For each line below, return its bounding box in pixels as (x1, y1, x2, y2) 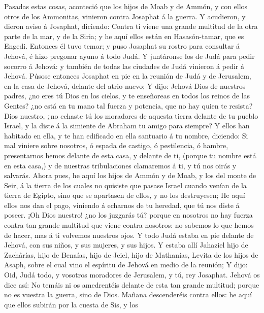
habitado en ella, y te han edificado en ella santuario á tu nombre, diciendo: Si (4, 130, 248, 141)
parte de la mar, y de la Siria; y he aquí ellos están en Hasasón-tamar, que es (4, 30, 244, 41)
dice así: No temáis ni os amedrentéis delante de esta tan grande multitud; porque (4, 279, 259, 290)
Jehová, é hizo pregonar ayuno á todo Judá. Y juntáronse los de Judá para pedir (4, 50, 255, 61)
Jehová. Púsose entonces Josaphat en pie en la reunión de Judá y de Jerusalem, (4, 71, 251, 81)
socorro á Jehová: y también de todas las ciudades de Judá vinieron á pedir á (4, 60, 244, 71)
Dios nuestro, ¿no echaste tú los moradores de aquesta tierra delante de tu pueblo (4, 110, 258, 121)
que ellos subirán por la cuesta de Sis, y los (4, 299, 138, 309)
